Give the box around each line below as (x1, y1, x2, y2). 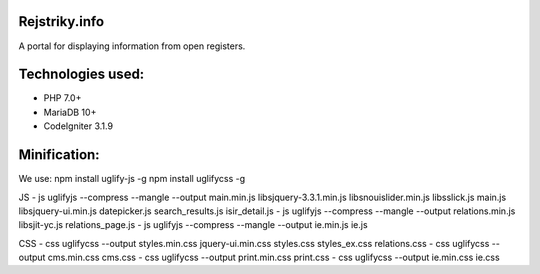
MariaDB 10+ (43, 106, 97, 118)
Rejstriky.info (18, 13, 105, 30)
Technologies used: (18, 66, 145, 83)
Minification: (18, 146, 100, 164)
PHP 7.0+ (43, 92, 82, 104)
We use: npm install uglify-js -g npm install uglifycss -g (18, 173, 246, 185)
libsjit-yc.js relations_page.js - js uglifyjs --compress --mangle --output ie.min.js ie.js (18, 219, 369, 231)
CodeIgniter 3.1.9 (43, 120, 114, 132)
